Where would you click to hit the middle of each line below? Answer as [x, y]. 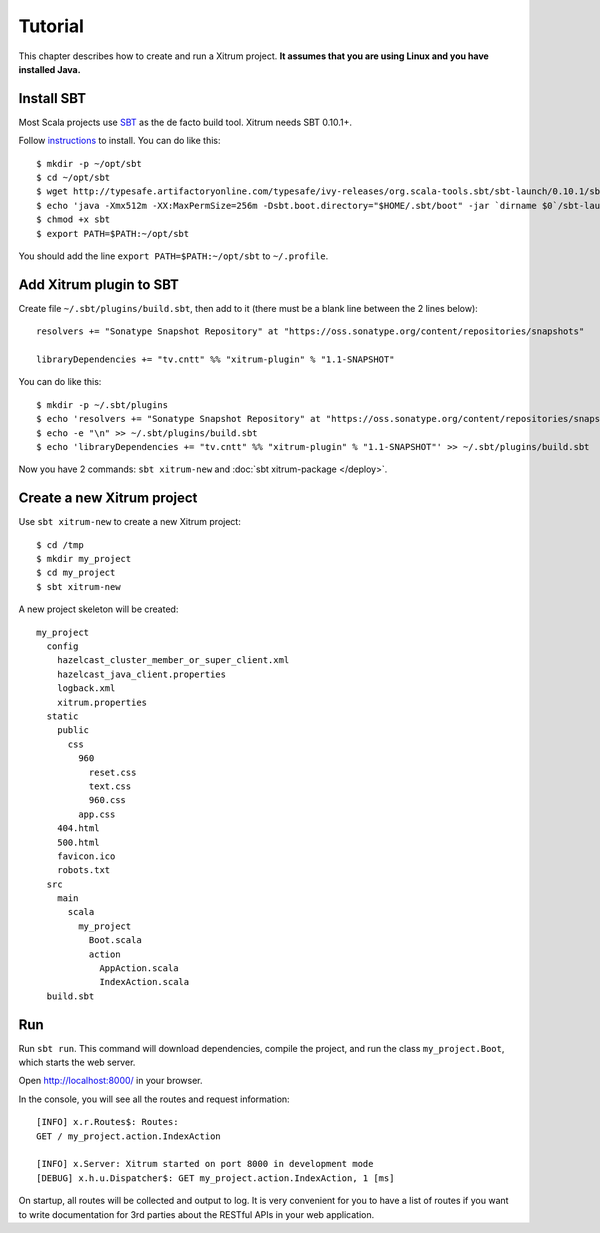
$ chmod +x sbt [73, 219]
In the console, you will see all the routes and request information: [154, 1099]
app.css [97, 814]
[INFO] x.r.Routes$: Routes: [107, 1122]
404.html [78, 828]
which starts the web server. [77, 1062]
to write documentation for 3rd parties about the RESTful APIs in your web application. [196, 1214]
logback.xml [86, 688]
